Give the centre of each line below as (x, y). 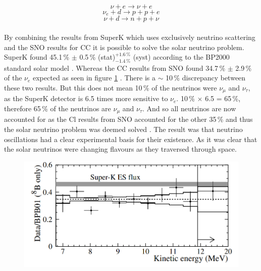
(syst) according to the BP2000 (181, 57)
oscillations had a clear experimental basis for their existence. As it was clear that (131, 139)
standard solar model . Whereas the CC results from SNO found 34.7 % (115, 67)
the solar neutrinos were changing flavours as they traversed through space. (120, 149)
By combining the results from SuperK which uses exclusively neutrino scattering (130, 37)
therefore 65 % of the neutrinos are (58, 108)
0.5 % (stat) (97, 57)
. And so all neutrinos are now (189, 108)
